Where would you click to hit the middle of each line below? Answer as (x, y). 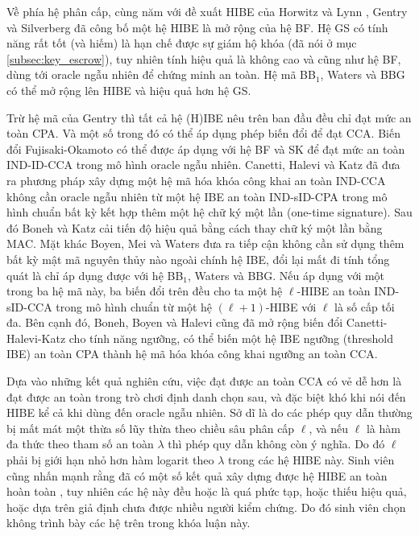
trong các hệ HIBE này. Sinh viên (311, 460)
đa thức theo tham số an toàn (80, 444)
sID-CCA (29, 306)
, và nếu (329, 428)
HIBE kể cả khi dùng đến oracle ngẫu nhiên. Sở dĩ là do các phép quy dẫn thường (209, 412)
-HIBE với (291, 306)
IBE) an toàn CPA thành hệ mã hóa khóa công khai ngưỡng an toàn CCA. (192, 354)
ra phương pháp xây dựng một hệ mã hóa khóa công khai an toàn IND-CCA (196, 180)
